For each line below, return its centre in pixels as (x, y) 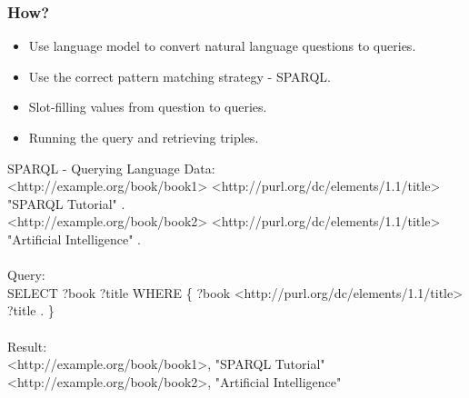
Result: (27, 346)
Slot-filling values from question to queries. (148, 107)
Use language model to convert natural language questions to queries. (222, 46)
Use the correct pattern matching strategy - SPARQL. (180, 76)
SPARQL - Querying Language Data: (111, 168)
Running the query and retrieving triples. (144, 137)
